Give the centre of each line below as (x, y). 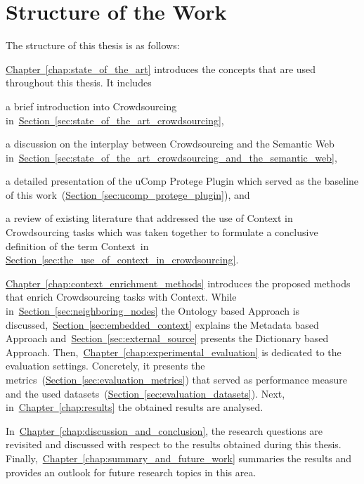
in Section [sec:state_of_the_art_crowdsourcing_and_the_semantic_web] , (171, 157)
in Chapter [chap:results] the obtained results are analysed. (135, 407)
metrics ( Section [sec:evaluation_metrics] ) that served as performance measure (177, 379)
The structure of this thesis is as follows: (93, 45)
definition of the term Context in (77, 246)
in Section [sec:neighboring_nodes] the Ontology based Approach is (153, 311)
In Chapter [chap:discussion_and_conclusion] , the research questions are (164, 430)
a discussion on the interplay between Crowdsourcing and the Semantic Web (170, 144)
